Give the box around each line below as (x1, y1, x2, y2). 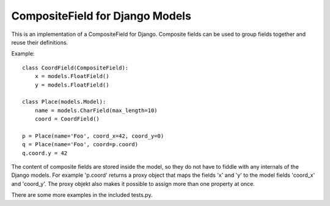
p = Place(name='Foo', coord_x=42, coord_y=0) (22, 132, 164, 140)
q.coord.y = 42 (22, 149, 68, 157)
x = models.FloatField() (34, 73, 109, 80)
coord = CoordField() (34, 116, 100, 123)
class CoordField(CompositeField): (22, 64, 129, 71)
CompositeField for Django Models (11, 9, 192, 23)
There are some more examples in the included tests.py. (11, 191, 153, 199)
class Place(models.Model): (22, 98, 106, 105)
